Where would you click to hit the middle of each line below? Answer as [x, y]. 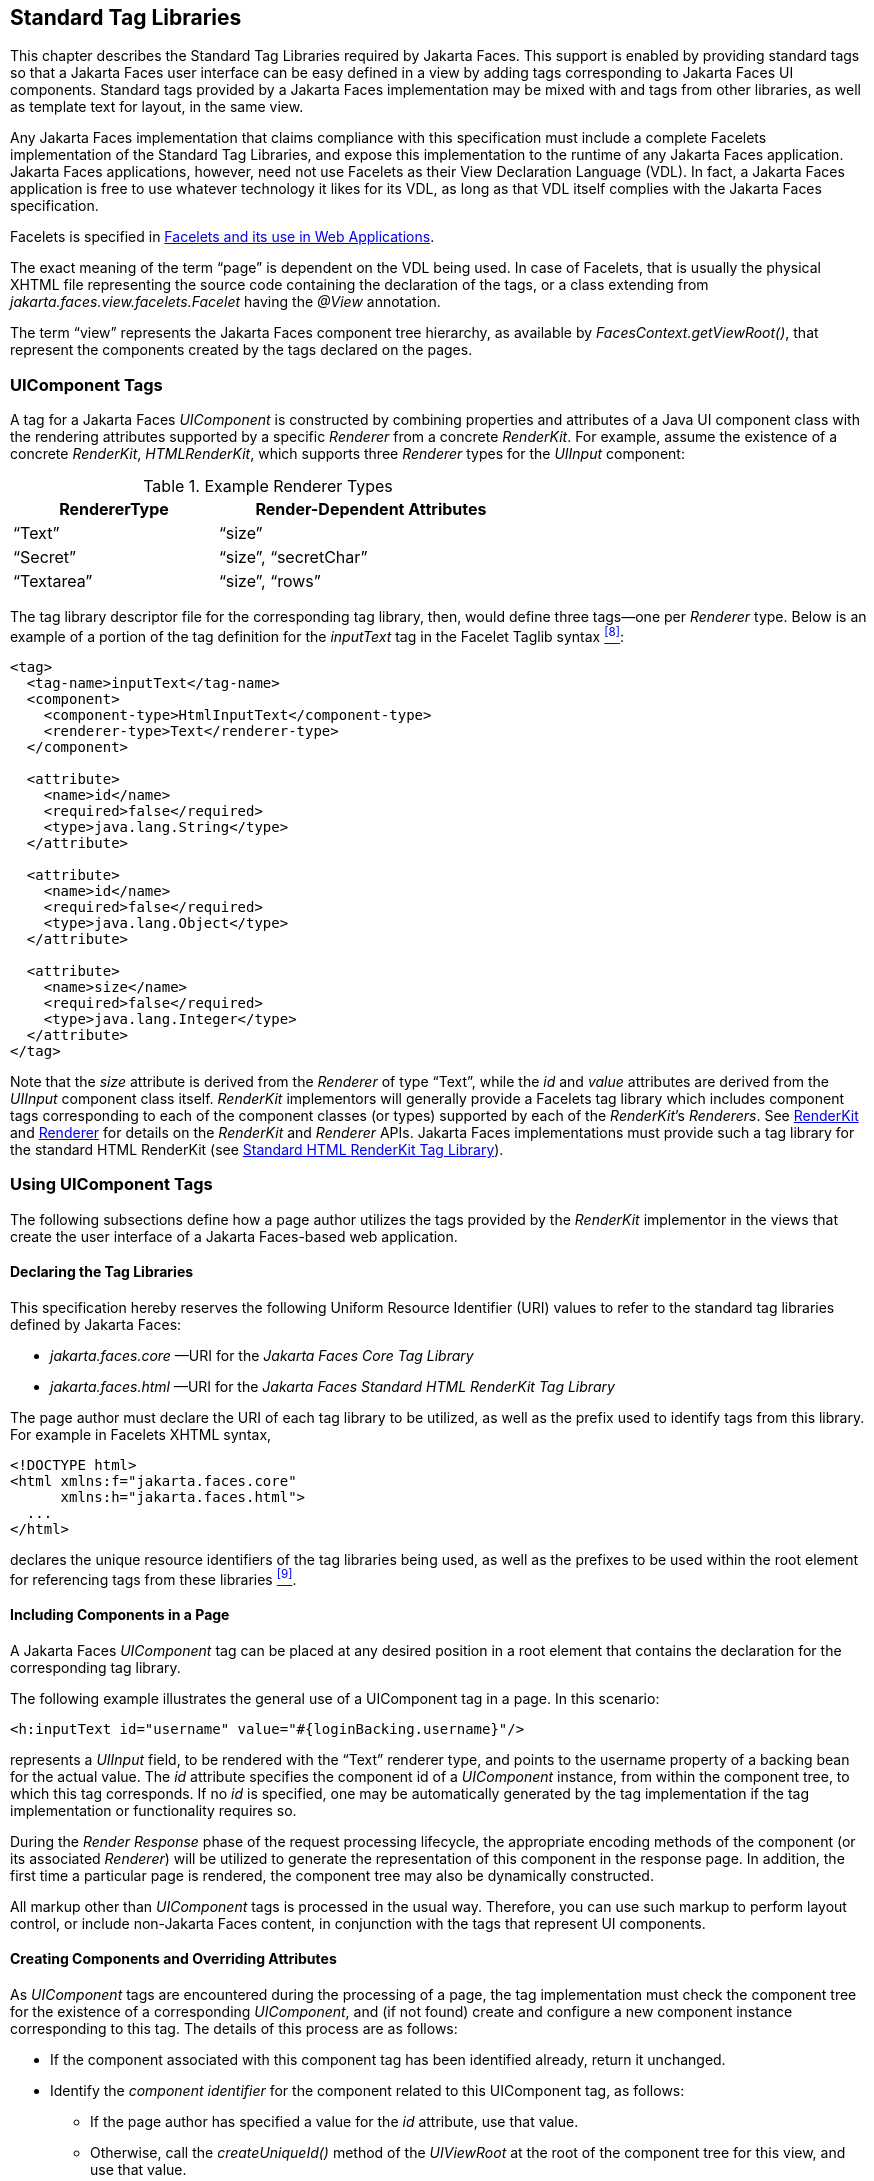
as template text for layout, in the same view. [157, 107]
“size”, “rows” [270, 581]
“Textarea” [53, 581]
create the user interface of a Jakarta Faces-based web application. [234, 1236]
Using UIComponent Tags [111, 1184]
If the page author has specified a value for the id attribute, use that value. [334, 2121]
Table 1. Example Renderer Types [268, 486]
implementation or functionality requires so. [153, 1810]
